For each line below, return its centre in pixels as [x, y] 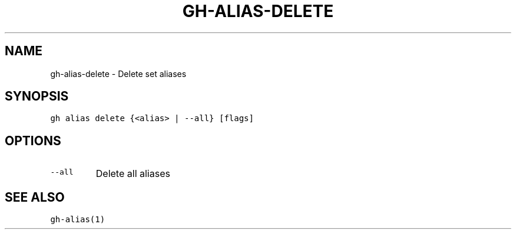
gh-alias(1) [78, 220]
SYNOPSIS [37, 96]
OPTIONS [33, 141]
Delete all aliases [133, 174]
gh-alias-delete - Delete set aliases [118, 73]
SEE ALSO [35, 197]
